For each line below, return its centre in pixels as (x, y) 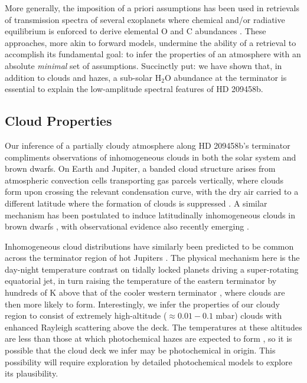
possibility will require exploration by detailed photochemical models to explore (148, 361)
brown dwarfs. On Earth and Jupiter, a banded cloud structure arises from (140, 168)
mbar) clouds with (249, 315)
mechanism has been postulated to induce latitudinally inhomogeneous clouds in (150, 215)
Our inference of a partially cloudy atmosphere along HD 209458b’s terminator (148, 145)
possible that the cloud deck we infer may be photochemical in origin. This (140, 350)
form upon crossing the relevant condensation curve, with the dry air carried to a (152, 191)
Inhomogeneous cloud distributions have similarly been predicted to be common (149, 246)
